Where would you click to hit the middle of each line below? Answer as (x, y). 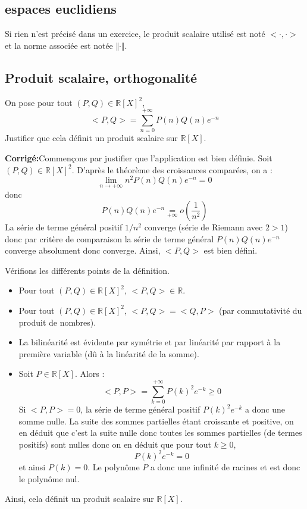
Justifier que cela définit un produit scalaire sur (91, 138)
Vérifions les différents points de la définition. (87, 270)
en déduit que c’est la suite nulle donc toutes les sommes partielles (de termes (160, 433)
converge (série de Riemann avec (203, 227)
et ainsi (32, 466)
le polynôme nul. (49, 478)
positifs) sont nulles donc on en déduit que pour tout (115, 444)
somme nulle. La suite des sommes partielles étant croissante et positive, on (156, 421)
